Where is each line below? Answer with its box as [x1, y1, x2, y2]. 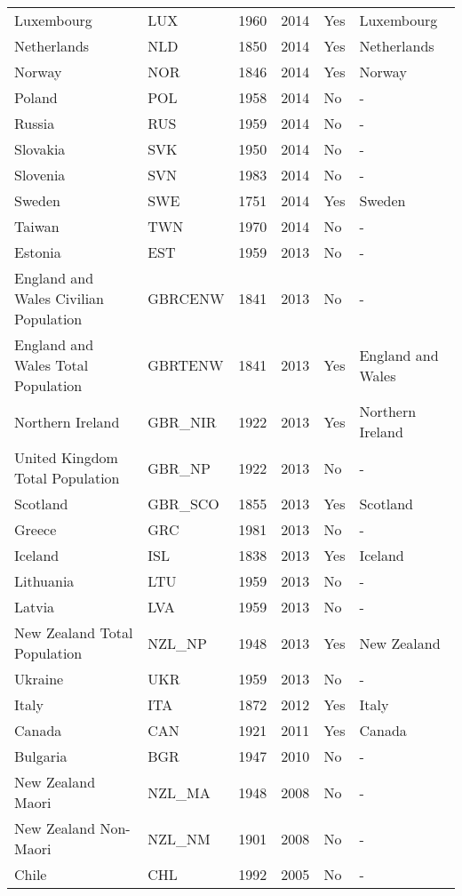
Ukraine [14, 668, 64, 689]
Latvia [14, 596, 55, 617]
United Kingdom [14, 447, 118, 468]
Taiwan [14, 216, 60, 236]
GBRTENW [147, 355, 224, 375]
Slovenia [14, 164, 66, 185]
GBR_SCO [147, 493, 219, 514]
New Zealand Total [14, 622, 133, 643]
